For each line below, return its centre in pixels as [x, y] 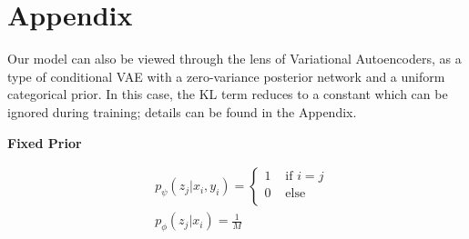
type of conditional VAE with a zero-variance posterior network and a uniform [226, 76]
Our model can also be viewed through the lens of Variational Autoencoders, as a [234, 59]
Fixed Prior [45, 142]
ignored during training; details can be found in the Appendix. [182, 111]
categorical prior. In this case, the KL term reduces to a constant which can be [228, 94]
